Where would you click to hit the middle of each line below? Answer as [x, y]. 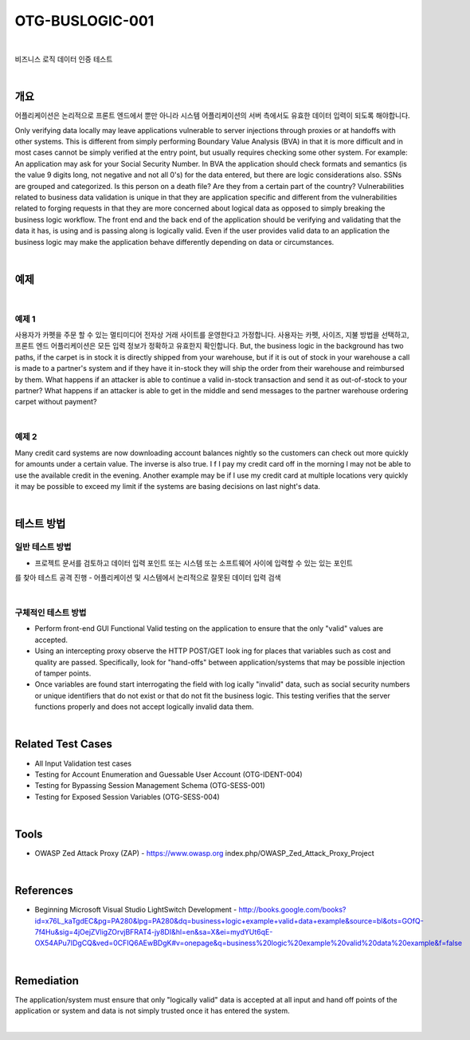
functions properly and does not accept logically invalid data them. [144, 707]
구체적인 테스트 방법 [51, 613]
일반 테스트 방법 [43, 547]
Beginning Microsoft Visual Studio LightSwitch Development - [136, 910]
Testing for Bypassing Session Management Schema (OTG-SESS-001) [150, 786]
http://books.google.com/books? [292, 910]
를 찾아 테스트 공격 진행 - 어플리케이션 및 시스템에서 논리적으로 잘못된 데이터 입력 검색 [148, 577]
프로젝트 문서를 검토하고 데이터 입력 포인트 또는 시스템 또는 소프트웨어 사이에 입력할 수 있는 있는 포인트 [194, 563]
